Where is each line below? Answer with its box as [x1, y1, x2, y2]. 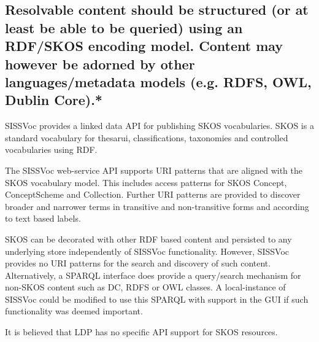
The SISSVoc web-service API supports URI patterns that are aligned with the [5, 163, 303, 176]
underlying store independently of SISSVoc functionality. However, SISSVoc [5, 244, 290, 257]
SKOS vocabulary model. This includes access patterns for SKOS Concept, [5, 176, 287, 188]
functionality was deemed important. [5, 305, 143, 317]
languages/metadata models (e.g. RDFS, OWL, [5, 72, 312, 91]
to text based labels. [5, 212, 81, 225]
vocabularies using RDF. [5, 143, 98, 156]
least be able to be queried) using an [5, 18, 243, 37]
